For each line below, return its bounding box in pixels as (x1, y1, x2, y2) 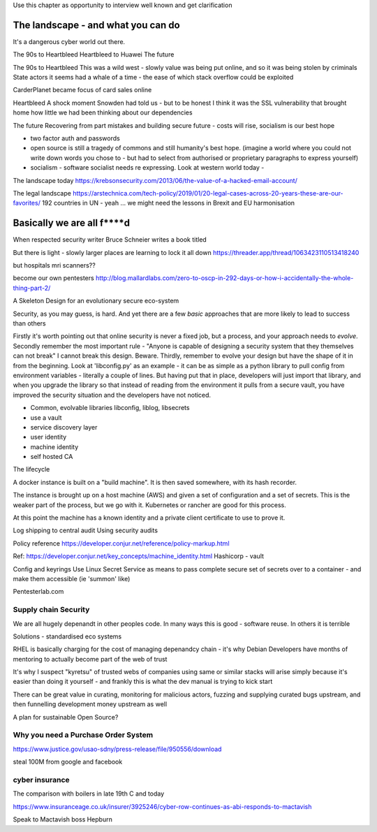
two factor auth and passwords (30, 134, 120, 143)
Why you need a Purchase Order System (13, 730, 154, 740)
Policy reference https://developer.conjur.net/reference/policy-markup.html (13, 539, 230, 548)
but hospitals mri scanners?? (13, 261, 96, 270)
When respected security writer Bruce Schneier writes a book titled (13, 235, 207, 244)
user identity (30, 433, 67, 441)
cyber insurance (13, 775, 70, 784)
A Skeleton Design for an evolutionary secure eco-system (13, 297, 179, 305)
